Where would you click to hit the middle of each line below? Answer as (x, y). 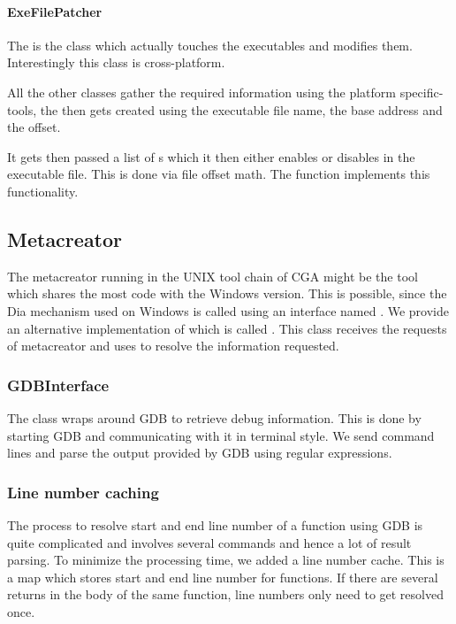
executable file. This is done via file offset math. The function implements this (219, 174)
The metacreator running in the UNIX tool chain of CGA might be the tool (213, 276)
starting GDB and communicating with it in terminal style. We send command (221, 435)
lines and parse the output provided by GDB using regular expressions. (200, 453)
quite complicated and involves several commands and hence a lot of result (209, 542)
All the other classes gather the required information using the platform (202, 92)
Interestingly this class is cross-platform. (116, 62)
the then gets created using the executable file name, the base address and (241, 109)
